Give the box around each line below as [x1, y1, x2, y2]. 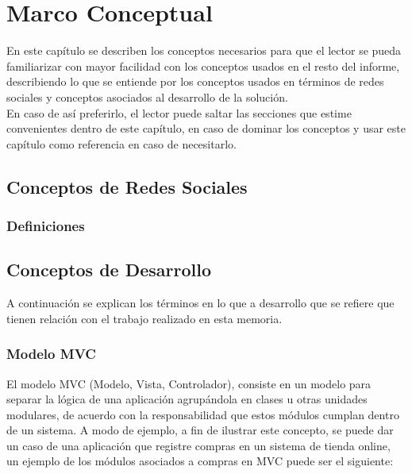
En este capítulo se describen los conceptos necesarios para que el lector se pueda [6, 42, 402, 59]
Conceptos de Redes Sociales [6, 174, 248, 198]
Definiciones [6, 215, 85, 235]
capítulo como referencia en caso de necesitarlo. [6, 135, 237, 152]
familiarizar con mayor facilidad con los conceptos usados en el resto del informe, [6, 57, 400, 74]
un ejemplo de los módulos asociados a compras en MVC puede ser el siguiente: [6, 453, 394, 469]
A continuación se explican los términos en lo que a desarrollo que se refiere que [6, 295, 395, 311]
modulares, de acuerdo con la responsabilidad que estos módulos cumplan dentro [6, 406, 399, 422]
